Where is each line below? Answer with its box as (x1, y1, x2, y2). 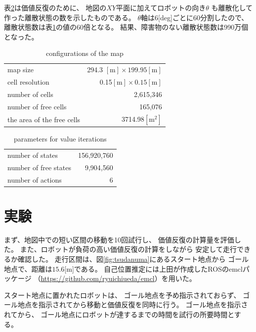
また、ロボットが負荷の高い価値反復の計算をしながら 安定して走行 (20, 244, 237, 254)
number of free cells (7, 101, 67, 111)
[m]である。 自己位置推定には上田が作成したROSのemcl (64, 263, 243, 274)
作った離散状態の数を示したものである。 (4, 12, 135, 22)
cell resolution (7, 77, 49, 87)
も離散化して (211, 2, 253, 12)
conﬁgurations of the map (45, 48, 124, 58)
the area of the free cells (7, 114, 81, 124)
